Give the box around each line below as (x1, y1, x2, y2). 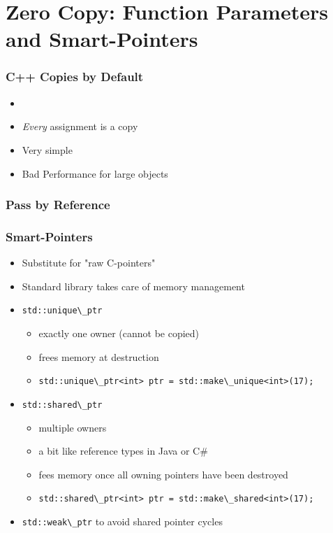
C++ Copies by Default (6, 68, 144, 85)
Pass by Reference (6, 196, 110, 213)
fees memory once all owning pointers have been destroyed (38, 467, 288, 481)
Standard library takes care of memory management (22, 278, 245, 293)
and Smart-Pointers (6, 24, 198, 53)
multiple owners (38, 420, 107, 434)
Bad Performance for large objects (22, 166, 168, 180)
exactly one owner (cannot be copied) (38, 326, 200, 341)
